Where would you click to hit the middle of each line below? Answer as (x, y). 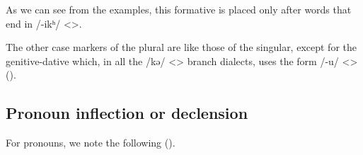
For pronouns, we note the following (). (91, 143)
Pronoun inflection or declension (127, 113)
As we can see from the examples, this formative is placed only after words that (179, 9)
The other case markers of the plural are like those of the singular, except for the (181, 47)
